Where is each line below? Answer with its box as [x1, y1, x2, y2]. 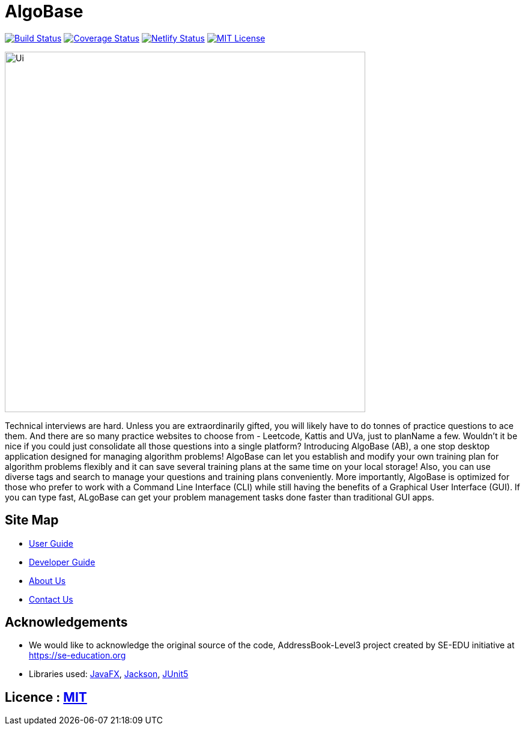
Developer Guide [29, 556, 96, 567]
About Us [29, 575, 66, 586]
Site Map [5, 513, 59, 528]
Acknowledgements [5, 615, 128, 630]
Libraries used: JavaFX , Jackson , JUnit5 [29, 669, 189, 680]
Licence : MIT [5, 689, 87, 705]
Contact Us [29, 594, 73, 604]
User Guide [29, 538, 74, 549]
